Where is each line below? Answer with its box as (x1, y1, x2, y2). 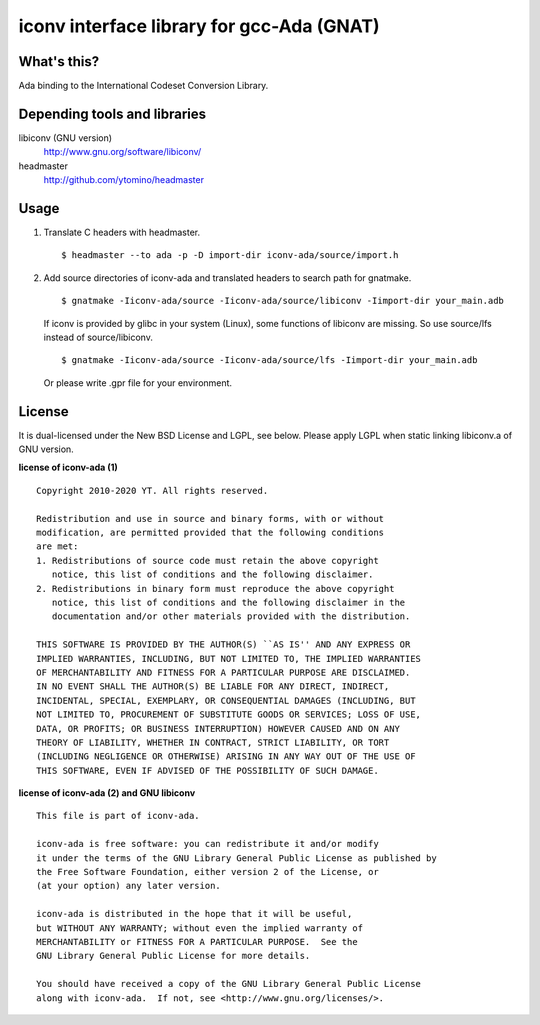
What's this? (18, 53, 100, 70)
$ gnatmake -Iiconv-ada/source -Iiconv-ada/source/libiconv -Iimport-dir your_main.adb (61, 295, 505, 307)
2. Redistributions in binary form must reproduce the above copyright (36, 583, 395, 594)
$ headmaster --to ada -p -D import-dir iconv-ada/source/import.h (61, 250, 399, 261)
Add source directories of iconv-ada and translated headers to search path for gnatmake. (43, 271, 412, 284)
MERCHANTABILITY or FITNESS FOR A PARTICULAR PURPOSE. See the (36, 936, 359, 947)
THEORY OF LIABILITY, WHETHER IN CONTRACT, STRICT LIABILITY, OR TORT (36, 736, 390, 748)
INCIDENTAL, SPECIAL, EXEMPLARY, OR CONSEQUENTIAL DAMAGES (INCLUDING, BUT (36, 695, 416, 706)
